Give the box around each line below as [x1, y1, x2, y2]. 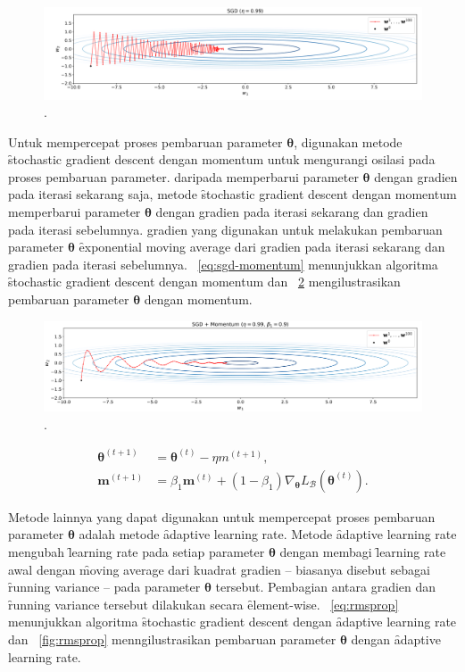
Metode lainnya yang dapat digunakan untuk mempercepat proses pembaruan [8, 507, 436, 526]
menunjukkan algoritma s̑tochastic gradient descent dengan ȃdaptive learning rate [8, 612, 457, 631]
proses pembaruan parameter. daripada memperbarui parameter [8, 167, 359, 186]
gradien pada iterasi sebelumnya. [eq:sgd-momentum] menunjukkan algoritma [8, 254, 438, 273]
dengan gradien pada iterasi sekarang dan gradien [155, 203, 428, 221]
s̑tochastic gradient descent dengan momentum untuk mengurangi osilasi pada [8, 150, 436, 169]
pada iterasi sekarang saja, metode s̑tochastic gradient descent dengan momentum [8, 185, 457, 203]
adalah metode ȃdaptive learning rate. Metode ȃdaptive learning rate [79, 525, 457, 543]
